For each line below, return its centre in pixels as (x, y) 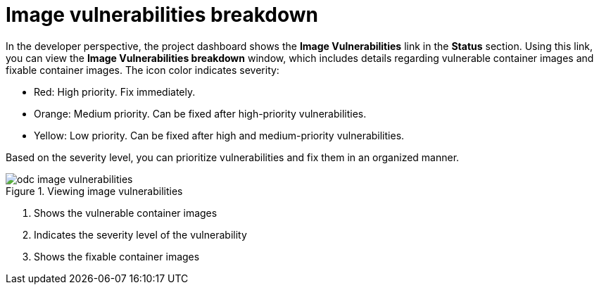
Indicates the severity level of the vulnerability (140, 234)
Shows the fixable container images (117, 256)
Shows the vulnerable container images (126, 213)
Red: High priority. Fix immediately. (115, 92)
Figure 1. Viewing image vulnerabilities (94, 191)
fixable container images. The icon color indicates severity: (143, 70)
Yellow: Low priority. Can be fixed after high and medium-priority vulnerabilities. (219, 135)
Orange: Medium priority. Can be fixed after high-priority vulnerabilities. (200, 113)
